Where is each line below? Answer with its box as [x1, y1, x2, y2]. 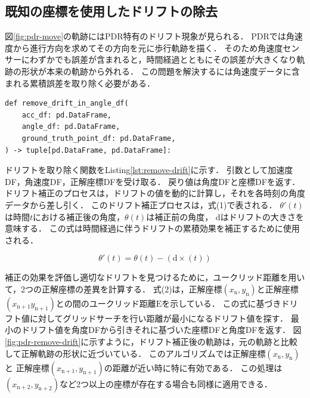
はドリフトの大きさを [220, 210, 304, 223]
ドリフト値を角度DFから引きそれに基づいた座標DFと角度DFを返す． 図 [21, 323, 302, 336]
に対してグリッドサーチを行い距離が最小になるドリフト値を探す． [29, 311, 289, 324]
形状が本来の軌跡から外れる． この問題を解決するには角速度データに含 [21, 64, 300, 77]
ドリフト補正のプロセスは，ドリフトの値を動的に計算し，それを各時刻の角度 [5, 187, 305, 199]
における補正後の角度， [33, 210, 125, 223]
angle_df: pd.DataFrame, [21, 122, 120, 131]
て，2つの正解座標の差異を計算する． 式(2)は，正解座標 [5, 282, 222, 295]
